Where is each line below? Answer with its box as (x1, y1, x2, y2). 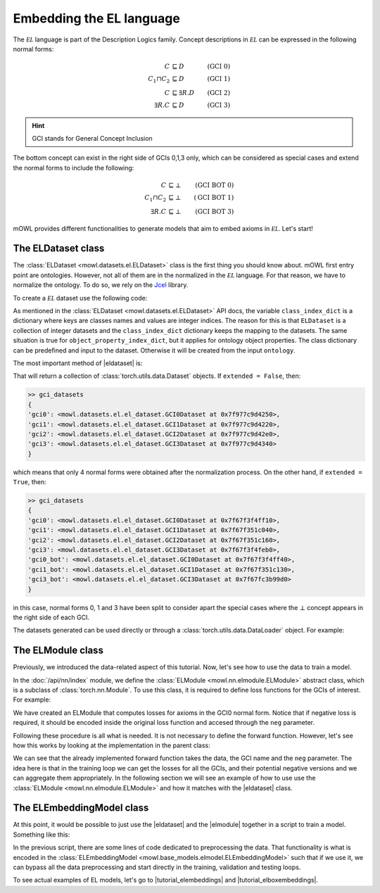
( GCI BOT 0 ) (194, 182, 234, 189)
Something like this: (13, 830, 70, 839)
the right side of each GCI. (13, 613, 89, 621)
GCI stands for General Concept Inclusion (32, 134, 153, 143)
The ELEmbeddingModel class (13, 802, 149, 814)
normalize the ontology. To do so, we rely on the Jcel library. (13, 281, 189, 289)
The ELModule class (13, 645, 103, 657)
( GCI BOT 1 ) (194, 194, 234, 202)
